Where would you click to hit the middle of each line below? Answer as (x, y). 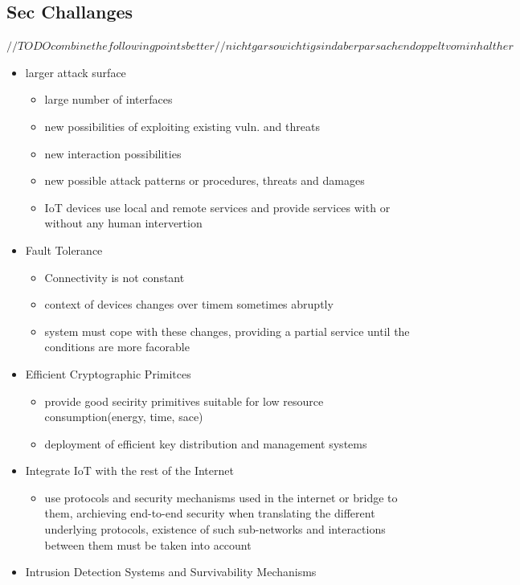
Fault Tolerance (64, 250)
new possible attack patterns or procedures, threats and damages (205, 180)
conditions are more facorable (117, 347)
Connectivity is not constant (115, 277)
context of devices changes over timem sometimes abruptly (189, 304)
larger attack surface (76, 72)
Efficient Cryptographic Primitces (108, 373)
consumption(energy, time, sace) (124, 417)
